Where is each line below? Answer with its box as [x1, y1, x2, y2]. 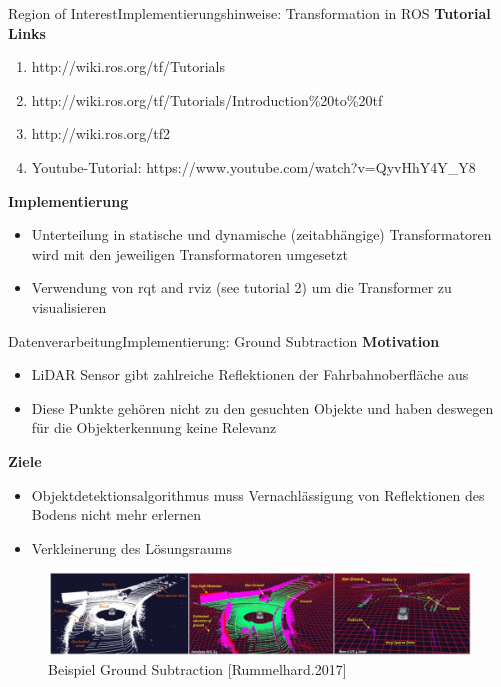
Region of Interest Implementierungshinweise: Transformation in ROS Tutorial [8, 3, 491, 23]
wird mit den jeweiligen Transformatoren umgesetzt [31, 243, 348, 264]
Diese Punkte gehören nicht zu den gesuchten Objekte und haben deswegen [31, 397, 494, 418]
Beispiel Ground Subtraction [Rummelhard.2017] [48, 659, 347, 680]
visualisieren [31, 296, 107, 317]
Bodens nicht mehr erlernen [31, 504, 201, 525]
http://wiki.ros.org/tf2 [31, 123, 171, 144]
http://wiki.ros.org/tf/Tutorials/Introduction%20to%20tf [31, 89, 383, 110]
